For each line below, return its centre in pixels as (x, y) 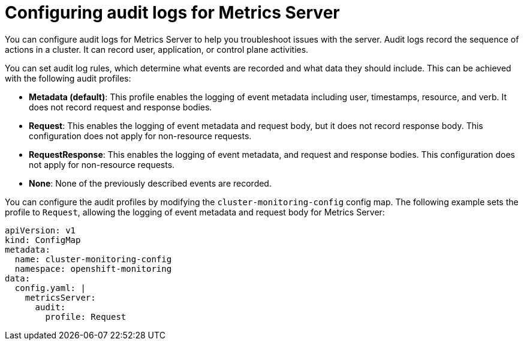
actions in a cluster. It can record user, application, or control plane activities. (157, 49)
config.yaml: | (50, 288)
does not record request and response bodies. (121, 107)
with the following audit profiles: (68, 78)
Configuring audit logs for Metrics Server (172, 13)
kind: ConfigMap (43, 240)
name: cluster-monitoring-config (93, 259)
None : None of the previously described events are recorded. (150, 183)
